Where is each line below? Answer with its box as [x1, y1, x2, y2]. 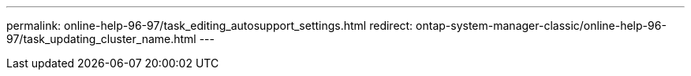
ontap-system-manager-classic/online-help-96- [416, 19, 667, 32]
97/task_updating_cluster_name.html [6, 32, 196, 45]
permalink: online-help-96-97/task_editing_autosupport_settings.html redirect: [6, 19, 413, 32]
